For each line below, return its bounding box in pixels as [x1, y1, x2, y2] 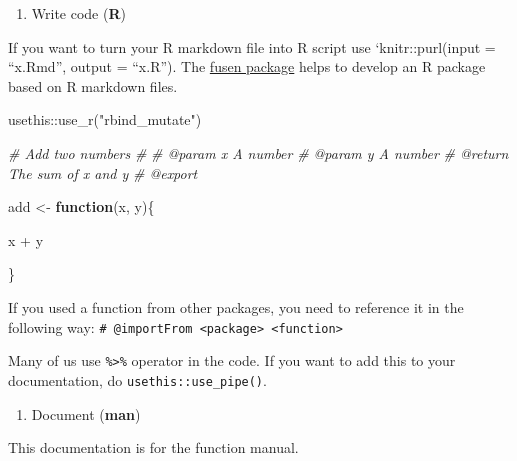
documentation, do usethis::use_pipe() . [8, 369, 267, 390]
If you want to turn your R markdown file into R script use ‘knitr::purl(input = [8, 36, 496, 57]
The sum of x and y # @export [8, 162, 198, 183]
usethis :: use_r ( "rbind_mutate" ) [8, 109, 202, 130]
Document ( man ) [31, 403, 141, 424]
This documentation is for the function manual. [8, 437, 299, 458]
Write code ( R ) [31, 3, 126, 23]
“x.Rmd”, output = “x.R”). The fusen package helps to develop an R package [8, 56, 486, 77]
